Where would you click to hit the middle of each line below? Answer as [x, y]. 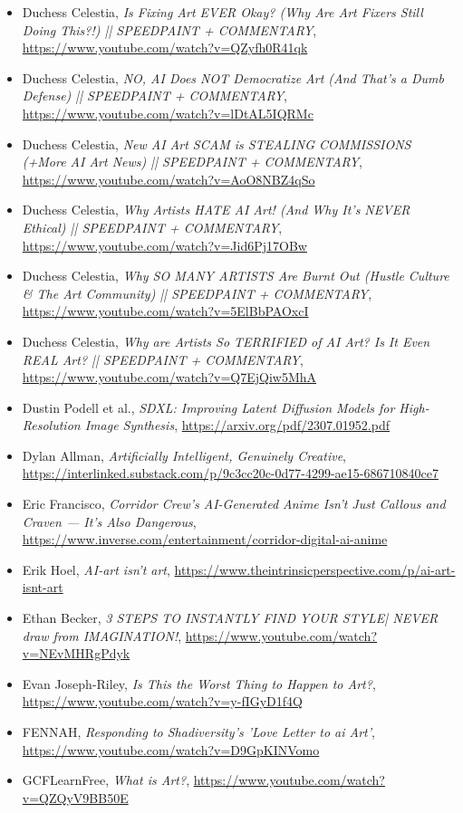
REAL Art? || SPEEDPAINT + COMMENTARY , [163, 359]
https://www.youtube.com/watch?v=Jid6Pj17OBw [164, 245]
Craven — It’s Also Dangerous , [109, 521]
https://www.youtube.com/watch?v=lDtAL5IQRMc [168, 113]
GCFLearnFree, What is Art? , [106, 780]
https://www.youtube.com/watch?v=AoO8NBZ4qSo [169, 179]
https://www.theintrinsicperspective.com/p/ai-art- [315, 569]
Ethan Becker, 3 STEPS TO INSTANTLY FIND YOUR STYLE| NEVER [230, 618]
